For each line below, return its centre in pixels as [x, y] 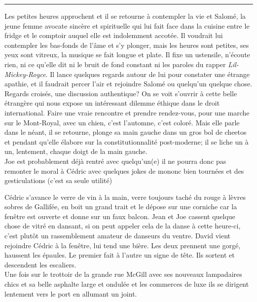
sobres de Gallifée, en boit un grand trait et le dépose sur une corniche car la [121, 207]
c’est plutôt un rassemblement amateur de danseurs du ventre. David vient [118, 236]
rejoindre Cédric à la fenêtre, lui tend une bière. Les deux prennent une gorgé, [123, 245]
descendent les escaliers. [40, 264]
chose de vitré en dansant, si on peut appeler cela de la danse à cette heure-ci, [123, 226]
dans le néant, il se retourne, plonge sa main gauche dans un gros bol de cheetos [126, 132]
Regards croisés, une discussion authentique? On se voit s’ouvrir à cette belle [121, 93]
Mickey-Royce [25, 74]
